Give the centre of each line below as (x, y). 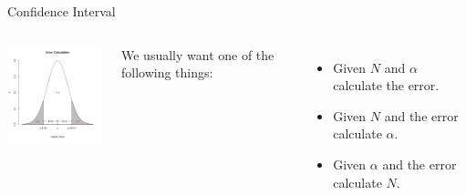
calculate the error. (386, 85)
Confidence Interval (62, 11)
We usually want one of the (198, 54)
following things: (167, 72)
